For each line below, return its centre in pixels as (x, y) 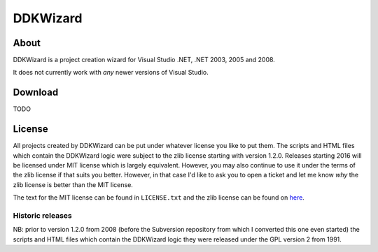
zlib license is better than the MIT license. (73, 184)
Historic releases (43, 215)
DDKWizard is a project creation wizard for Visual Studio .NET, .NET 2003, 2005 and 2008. (144, 60)
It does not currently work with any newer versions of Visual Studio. (111, 73)
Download (36, 92)
